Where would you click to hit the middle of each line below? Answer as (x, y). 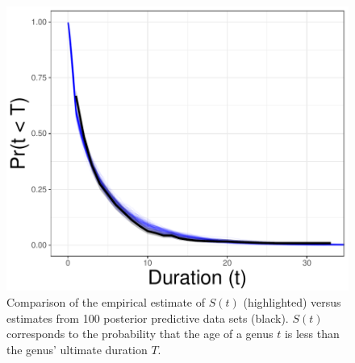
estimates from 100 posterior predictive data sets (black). (148, 318)
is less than (312, 334)
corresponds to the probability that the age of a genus (140, 334)
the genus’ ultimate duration (77, 349)
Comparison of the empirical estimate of (106, 301)
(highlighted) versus (292, 301)
